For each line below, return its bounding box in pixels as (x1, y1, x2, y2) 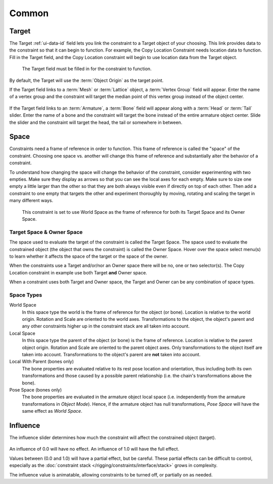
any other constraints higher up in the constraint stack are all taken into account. (22, 323, 190, 329)
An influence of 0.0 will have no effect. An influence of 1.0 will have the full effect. (9, 446, 179, 452)
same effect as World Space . (22, 408, 83, 414)
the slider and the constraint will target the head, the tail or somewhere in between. (9, 119, 183, 125)
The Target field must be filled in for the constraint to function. (22, 66, 152, 72)
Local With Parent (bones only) (9, 359, 74, 365)
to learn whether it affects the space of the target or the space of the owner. (9, 253, 168, 259)
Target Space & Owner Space (9, 228, 83, 235)
